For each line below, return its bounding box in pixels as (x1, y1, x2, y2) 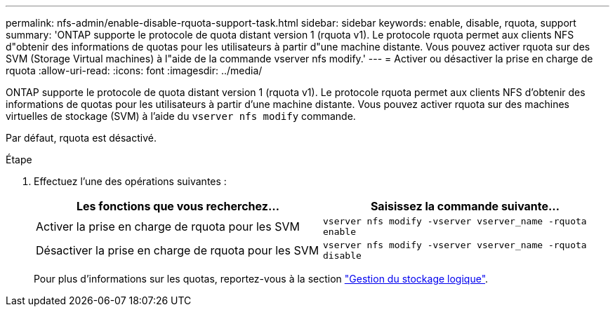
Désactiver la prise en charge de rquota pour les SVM (36, 243, 319, 257)
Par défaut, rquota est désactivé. (6, 132, 157, 144)
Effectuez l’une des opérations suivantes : (34, 175, 227, 187)
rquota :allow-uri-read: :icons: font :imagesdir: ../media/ (6, 65, 263, 76)
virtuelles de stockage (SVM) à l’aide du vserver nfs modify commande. (6, 110, 356, 122)
